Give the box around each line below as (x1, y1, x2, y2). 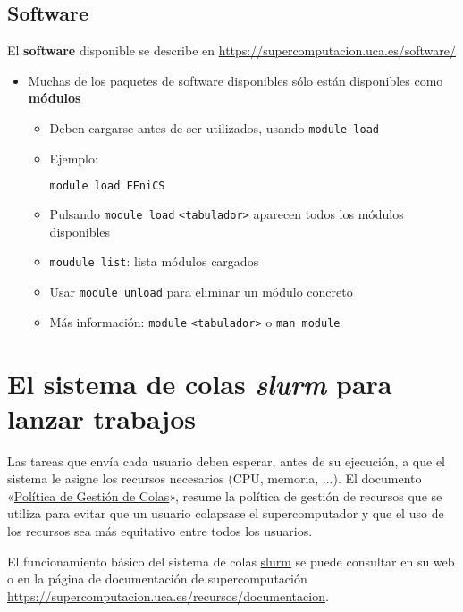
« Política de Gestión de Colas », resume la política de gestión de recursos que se (7, 486, 442, 505)
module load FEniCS (49, 180, 165, 193)
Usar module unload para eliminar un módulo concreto (49, 282, 353, 301)
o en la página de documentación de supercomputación (7, 569, 307, 588)
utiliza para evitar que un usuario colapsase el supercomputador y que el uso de (7, 504, 444, 523)
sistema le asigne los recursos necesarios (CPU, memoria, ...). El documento (7, 469, 422, 488)
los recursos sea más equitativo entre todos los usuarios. (7, 522, 313, 541)
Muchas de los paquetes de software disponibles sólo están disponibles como (28, 71, 443, 89)
